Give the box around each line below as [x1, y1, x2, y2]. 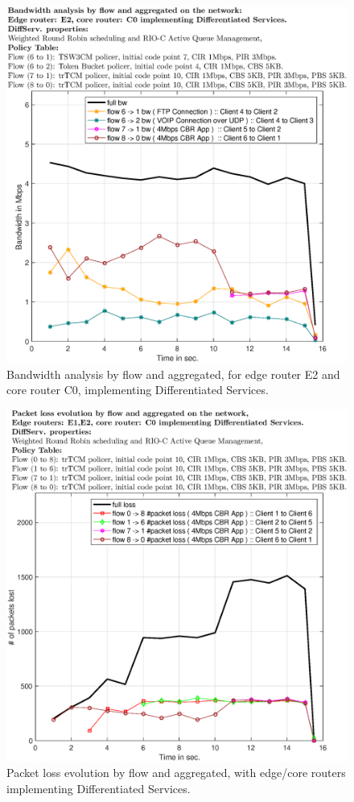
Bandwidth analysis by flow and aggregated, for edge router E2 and [6, 365, 340, 382]
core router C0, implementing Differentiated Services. [6, 381, 269, 398]
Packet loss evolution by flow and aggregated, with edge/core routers [6, 764, 346, 781]
